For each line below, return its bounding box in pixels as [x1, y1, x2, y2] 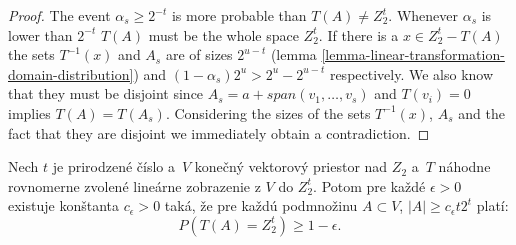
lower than [8, 24, 73, 45]
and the [458, 102, 505, 123]
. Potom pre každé [313, 175, 426, 196]
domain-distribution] [8, 63, 134, 84]
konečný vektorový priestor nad [194, 156, 388, 177]
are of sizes [165, 44, 233, 65]
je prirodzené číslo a [52, 156, 175, 177]
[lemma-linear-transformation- [321, 44, 505, 65]
